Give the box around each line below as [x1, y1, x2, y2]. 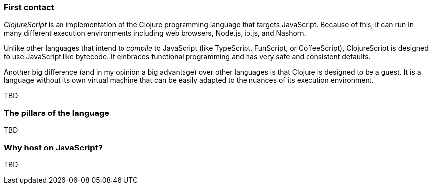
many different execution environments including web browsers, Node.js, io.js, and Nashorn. [4, 29, 306, 38]
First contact [4, 2, 54, 12]
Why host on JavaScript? [4, 142, 103, 152]
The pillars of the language [4, 108, 110, 118]
